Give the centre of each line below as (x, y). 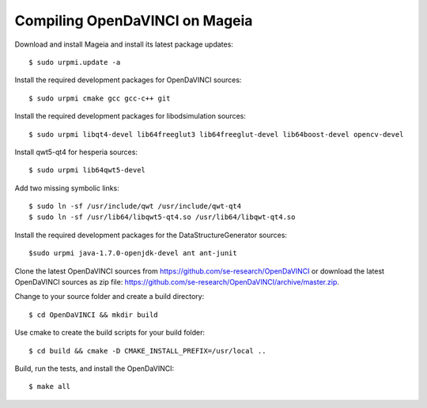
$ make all (50, 387)
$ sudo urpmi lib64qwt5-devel (87, 170)
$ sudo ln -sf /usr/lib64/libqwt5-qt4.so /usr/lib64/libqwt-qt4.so (162, 217)
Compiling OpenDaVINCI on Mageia (134, 21)
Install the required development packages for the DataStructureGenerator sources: (151, 235)
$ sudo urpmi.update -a (75, 62)
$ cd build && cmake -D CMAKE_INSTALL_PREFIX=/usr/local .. (147, 351)
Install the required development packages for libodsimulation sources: (130, 116)
